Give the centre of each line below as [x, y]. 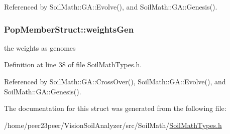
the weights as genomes [40, 47]
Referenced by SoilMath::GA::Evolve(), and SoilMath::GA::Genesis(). [111, 7]
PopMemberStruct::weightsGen [69, 29]
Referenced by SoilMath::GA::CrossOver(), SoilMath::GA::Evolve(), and [115, 81]
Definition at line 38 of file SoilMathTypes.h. [73, 64]
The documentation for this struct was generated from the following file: [115, 108]
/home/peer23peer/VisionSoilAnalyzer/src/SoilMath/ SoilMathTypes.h [113, 125]
